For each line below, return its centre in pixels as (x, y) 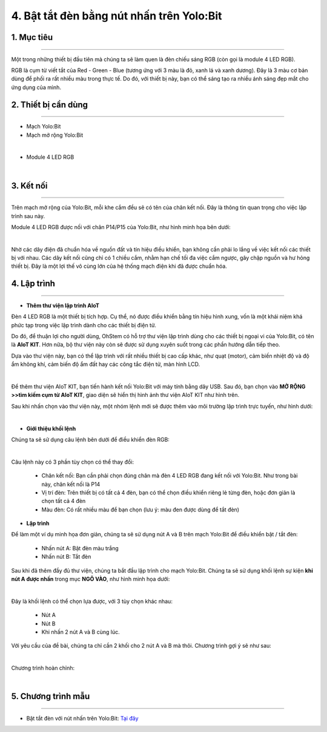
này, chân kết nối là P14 (71, 484)
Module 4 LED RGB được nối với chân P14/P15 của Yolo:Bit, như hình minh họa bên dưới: (121, 227)
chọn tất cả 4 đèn (64, 501)
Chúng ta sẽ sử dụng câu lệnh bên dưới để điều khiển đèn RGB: (90, 439)
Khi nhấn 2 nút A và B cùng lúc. (81, 632)
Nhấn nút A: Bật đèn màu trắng (80, 548)
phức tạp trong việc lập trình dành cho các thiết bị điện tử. (84, 325)
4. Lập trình (33, 284)
